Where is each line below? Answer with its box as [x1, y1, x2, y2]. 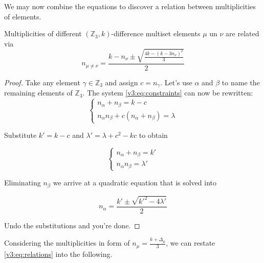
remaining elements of [4, 87, 73, 98]
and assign [105, 77, 138, 87]
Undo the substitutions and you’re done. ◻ [4, 220, 140, 230]
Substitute [4, 130, 37, 140]
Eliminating [4, 177, 41, 188]
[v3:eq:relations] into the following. [4, 248, 113, 259]
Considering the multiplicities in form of [4, 237, 130, 248]
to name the [222, 77, 260, 87]
